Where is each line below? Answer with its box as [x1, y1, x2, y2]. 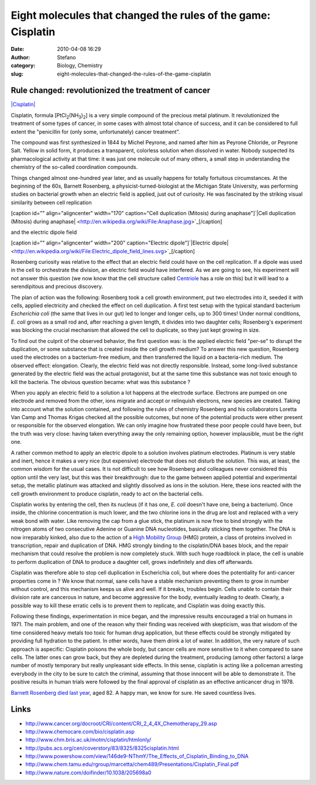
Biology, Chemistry [57, 62, 103, 69]
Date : [11, 46, 25, 53]
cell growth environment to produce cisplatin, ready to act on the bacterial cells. [11, 490, 204, 497]
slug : [11, 70, 23, 77]
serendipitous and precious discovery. [11, 283, 104, 290]
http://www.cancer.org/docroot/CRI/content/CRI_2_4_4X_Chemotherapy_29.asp [25, 720, 218, 727]
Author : [11, 53, 30, 61]
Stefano [57, 53, 76, 61]
